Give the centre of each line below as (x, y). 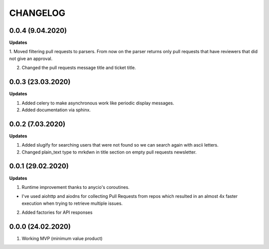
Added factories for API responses (57, 212)
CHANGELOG (37, 13)
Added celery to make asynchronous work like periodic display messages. (98, 103)
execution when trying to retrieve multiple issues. (72, 203)
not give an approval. (31, 58)
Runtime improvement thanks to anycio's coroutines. (75, 187)
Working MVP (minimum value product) (62, 238)
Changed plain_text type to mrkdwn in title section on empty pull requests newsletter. (109, 152)
